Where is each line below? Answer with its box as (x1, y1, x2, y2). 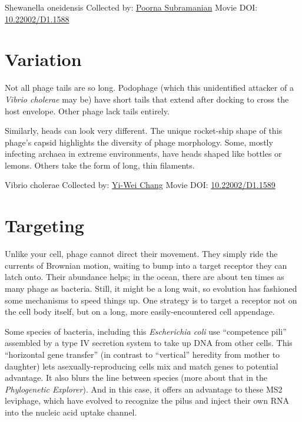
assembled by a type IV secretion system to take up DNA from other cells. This (5, 337, 293, 349)
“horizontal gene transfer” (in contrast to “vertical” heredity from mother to (5, 348, 280, 360)
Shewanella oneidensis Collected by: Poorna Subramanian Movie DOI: (5, 1, 258, 13)
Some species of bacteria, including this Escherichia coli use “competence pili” (5, 325, 287, 337)
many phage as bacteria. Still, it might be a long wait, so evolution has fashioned (5, 282, 297, 294)
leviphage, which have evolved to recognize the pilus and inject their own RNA (5, 394, 289, 407)
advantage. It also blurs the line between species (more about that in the (5, 371, 268, 384)
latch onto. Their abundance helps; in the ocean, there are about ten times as (5, 271, 284, 283)
